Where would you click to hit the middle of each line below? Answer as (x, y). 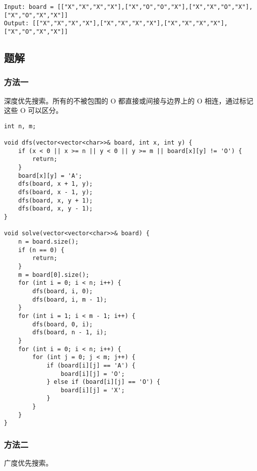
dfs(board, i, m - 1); (70, 299)
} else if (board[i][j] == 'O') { (103, 382)
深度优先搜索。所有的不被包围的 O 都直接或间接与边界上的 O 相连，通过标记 (129, 100)
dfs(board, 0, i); (63, 324)
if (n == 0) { (41, 250)
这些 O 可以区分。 (33, 110)
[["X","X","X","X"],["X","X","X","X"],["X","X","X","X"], (130, 24)
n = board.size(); (48, 242)
